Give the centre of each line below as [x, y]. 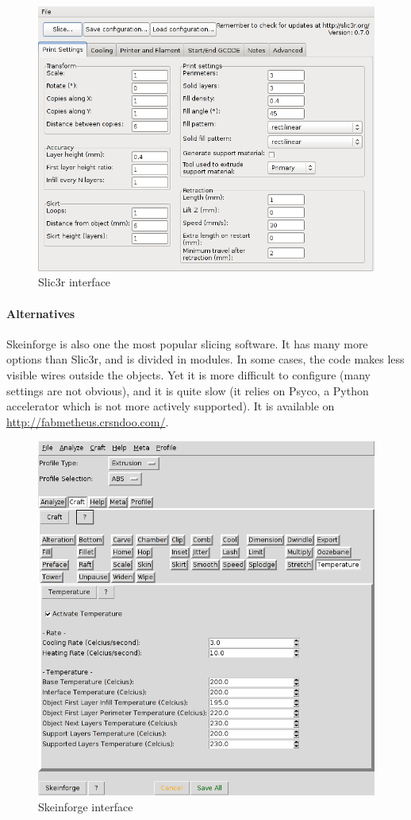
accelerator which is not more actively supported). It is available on [171, 406]
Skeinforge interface [86, 807]
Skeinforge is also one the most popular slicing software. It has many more [187, 343]
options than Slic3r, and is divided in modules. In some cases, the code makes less [205, 359]
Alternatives [41, 313]
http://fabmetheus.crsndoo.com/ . [88, 421]
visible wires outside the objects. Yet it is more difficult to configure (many [188, 374]
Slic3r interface [75, 282]
